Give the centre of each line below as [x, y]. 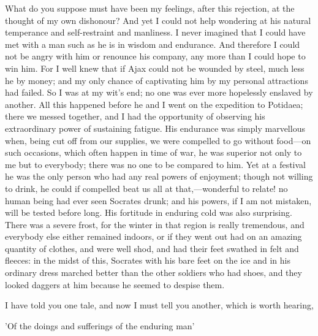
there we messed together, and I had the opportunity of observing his [135, 116]
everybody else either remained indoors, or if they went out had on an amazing [153, 236]
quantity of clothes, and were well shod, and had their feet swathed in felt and [152, 248]
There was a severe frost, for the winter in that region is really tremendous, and [155, 224]
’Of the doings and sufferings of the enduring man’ [100, 325]
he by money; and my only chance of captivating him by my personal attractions [157, 80]
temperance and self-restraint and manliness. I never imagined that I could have [155, 32]
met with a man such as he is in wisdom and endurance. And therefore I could [153, 44]
